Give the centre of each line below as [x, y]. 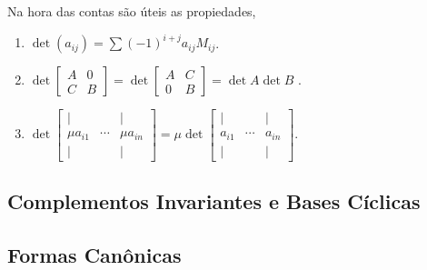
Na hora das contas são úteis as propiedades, [132, 11]
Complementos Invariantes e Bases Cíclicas [214, 201]
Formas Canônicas [94, 254]
